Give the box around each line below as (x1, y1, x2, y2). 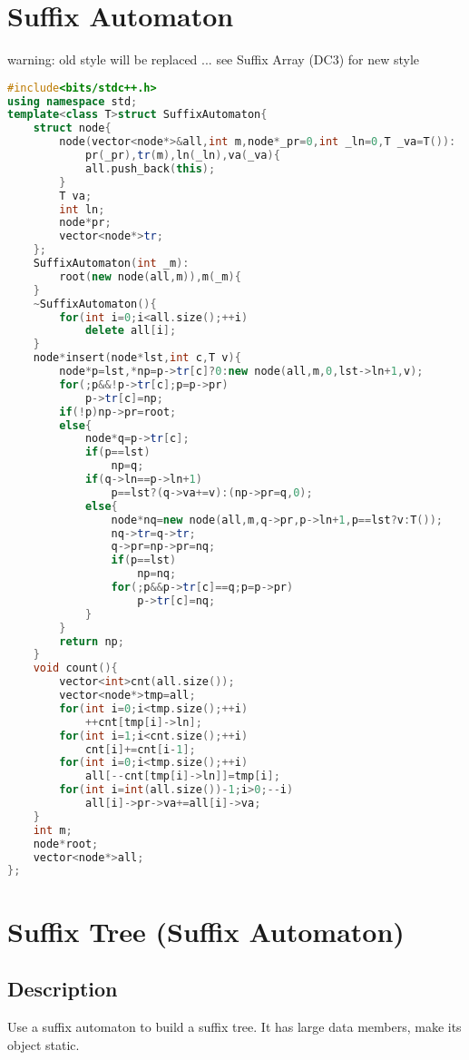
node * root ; (33, 837, 99, 850)
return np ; (59, 634, 124, 648)
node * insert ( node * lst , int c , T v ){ (33, 351, 241, 365)
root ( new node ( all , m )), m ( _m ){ (59, 270, 241, 283)
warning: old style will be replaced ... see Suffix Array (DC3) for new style (7, 50, 420, 69)
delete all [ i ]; (84, 324, 177, 338)
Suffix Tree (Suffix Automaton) (7, 912, 405, 949)
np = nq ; (137, 567, 177, 581)
